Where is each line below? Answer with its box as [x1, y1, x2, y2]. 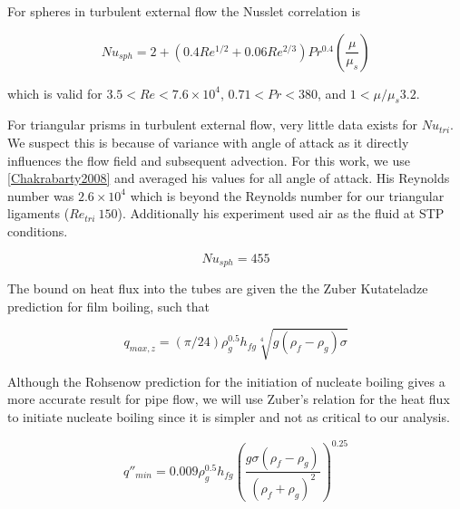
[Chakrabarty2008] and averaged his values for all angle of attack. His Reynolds [7, 168, 450, 187]
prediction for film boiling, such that [7, 296, 210, 315]
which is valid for [7, 83, 103, 102]
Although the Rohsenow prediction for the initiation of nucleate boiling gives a [7, 371, 445, 390]
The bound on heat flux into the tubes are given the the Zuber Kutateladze [7, 279, 428, 297]
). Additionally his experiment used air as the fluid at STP [117, 204, 445, 223]
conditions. [7, 221, 68, 240]
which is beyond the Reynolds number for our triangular [130, 186, 445, 205]
